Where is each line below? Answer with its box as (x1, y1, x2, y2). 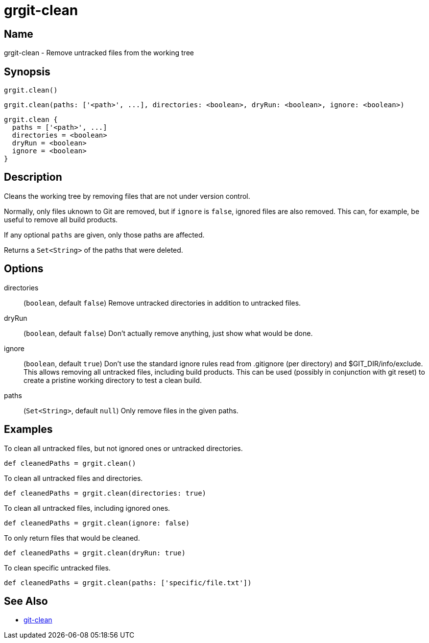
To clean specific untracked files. (4, 563, 111, 572)
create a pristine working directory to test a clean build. (24, 376, 202, 384)
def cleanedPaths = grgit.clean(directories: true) (4, 489, 207, 497)
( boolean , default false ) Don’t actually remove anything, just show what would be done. (24, 329, 313, 337)
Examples (4, 423, 53, 436)
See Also (4, 595, 48, 607)
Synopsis (4, 65, 50, 78)
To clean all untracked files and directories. (4, 474, 143, 482)
